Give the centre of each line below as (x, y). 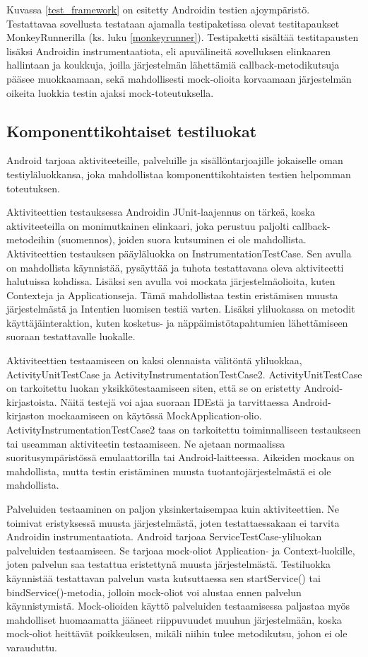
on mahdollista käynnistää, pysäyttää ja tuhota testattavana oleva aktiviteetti (175, 267)
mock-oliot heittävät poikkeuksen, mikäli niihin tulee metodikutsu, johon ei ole (177, 633)
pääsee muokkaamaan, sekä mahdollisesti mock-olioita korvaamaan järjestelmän (179, 78)
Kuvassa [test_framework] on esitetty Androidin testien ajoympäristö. (158, 9)
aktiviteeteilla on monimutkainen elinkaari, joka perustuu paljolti (148, 225)
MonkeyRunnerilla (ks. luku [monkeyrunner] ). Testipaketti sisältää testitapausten (183, 37)
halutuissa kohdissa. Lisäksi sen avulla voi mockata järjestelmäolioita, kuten (171, 281)
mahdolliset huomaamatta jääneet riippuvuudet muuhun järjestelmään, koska (174, 619)
